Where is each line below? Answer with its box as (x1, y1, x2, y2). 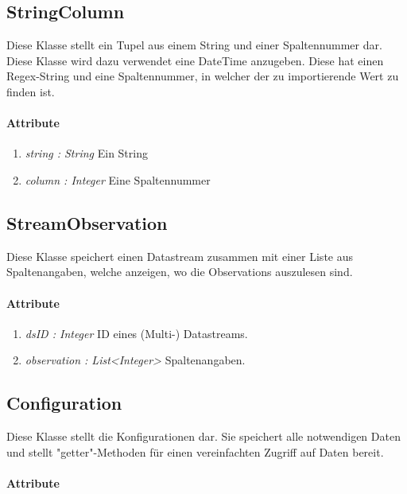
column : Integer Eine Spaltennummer (25, 171, 211, 188)
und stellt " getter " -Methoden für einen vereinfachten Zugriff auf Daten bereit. (6, 443, 384, 460)
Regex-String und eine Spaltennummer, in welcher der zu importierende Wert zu (6, 68, 399, 84)
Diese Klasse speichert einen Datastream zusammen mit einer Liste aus (6, 247, 354, 264)
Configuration (6, 391, 122, 415)
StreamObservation (6, 210, 168, 235)
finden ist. (6, 83, 55, 99)
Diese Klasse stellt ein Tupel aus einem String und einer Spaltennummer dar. (6, 37, 382, 53)
